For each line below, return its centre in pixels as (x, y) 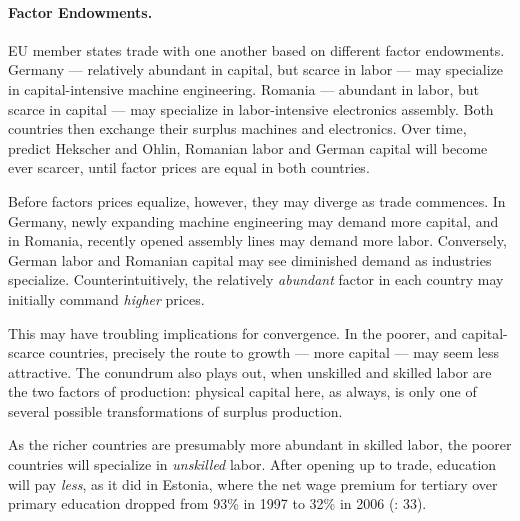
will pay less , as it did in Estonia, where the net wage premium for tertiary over (253, 483)
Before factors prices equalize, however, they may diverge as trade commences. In (257, 200)
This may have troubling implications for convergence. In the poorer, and (233, 332)
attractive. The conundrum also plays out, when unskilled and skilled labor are (250, 371)
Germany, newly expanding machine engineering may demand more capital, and (253, 220)
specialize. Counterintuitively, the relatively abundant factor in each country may (256, 279)
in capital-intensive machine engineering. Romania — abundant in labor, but (243, 88)
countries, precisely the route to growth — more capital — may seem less (274, 352)
